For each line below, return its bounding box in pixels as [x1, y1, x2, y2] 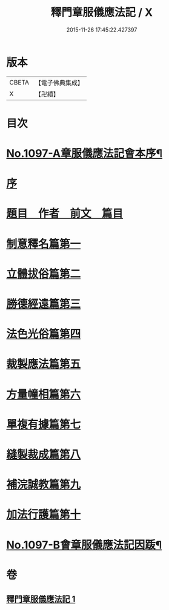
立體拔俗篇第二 [6, 267, 81, 280]
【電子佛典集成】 [35, 78, 84, 87]
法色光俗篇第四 [6, 327, 81, 341]
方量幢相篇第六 [6, 387, 81, 401]
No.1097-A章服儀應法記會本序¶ [6, 147, 163, 161]
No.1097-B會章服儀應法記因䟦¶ [6, 538, 162, 552]
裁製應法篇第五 [6, 357, 81, 371]
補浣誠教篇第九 [6, 478, 81, 491]
